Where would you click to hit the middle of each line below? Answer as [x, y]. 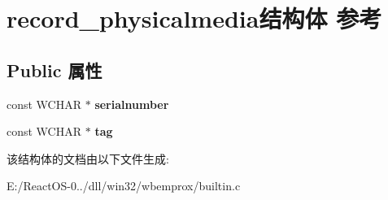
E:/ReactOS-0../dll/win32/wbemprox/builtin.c [124, 186]
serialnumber [132, 104]
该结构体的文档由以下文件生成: [88, 158]
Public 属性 [54, 70]
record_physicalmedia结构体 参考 [194, 18]
